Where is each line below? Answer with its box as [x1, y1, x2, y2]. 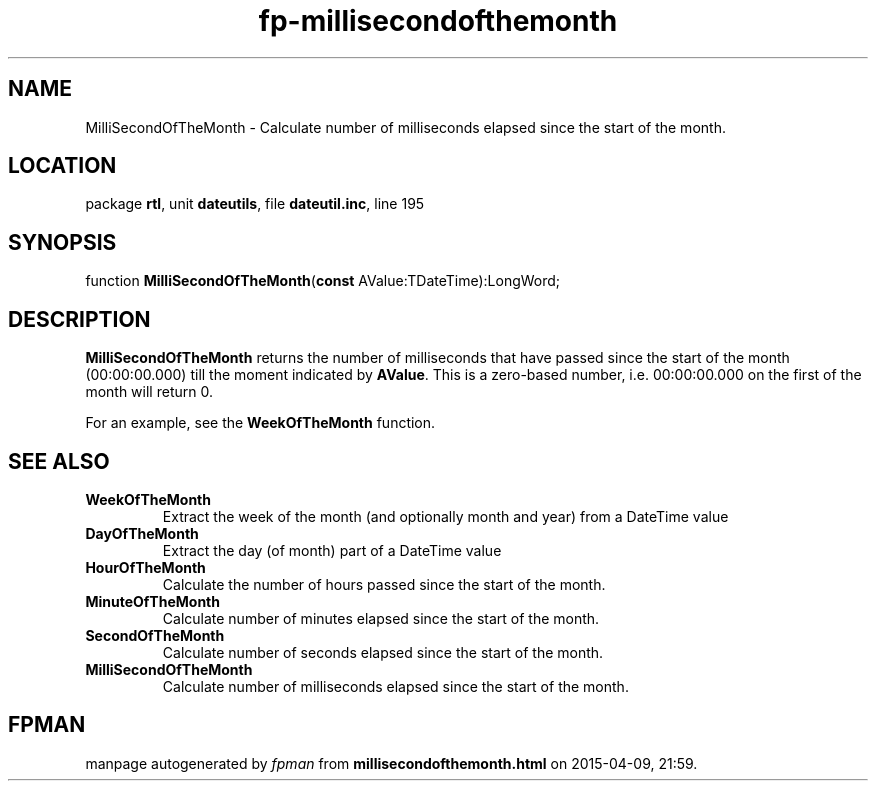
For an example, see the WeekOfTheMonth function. [85, 414, 436, 432]
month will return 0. [85, 383, 213, 401]
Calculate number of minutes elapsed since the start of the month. [162, 609, 600, 627]
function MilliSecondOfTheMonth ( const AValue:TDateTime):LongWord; [85, 272, 561, 290]
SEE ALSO [8, 448, 110, 474]
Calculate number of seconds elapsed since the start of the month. [162, 643, 604, 661]
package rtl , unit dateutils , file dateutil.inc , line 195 [85, 195, 425, 213]
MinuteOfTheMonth [85, 592, 220, 610]
